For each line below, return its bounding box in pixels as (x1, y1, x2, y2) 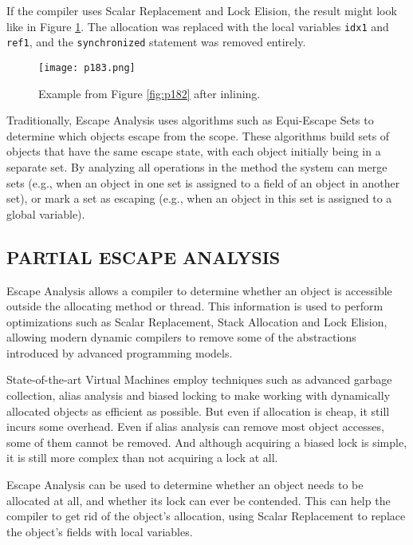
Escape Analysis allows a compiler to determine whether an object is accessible (6, 282, 392, 298)
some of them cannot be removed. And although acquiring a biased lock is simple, (6, 433, 407, 450)
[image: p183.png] (38, 61, 136, 73)
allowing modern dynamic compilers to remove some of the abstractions (6, 329, 356, 346)
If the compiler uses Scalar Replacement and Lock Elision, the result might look (6, 2, 397, 18)
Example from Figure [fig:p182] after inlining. (38, 85, 261, 101)
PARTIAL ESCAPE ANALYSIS (6, 244, 281, 269)
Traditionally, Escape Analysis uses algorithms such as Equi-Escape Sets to (6, 112, 374, 128)
